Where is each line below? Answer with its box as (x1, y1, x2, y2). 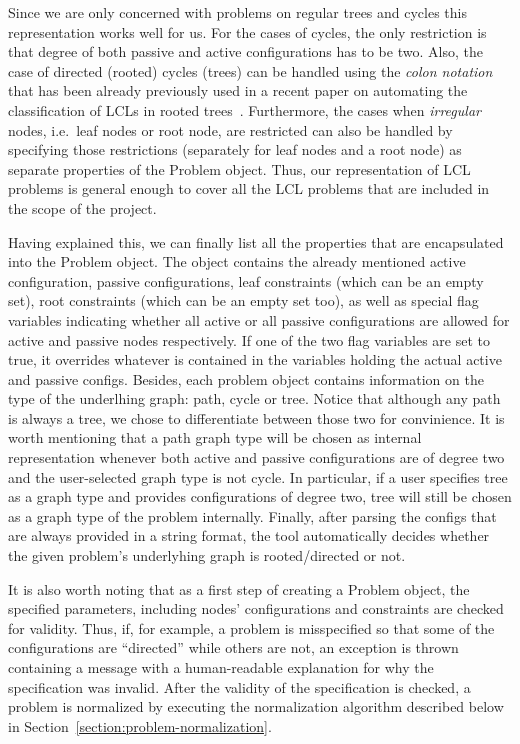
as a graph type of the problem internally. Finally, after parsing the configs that (8, 505, 497, 526)
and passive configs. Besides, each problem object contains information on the (8, 368, 484, 389)
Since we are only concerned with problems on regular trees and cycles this (8, 2, 468, 22)
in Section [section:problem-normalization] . (8, 715, 272, 736)
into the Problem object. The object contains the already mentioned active (8, 251, 466, 272)
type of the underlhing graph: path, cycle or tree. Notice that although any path (8, 388, 501, 409)
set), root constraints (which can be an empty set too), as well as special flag (8, 290, 479, 311)
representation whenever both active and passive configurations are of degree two (8, 447, 505, 468)
